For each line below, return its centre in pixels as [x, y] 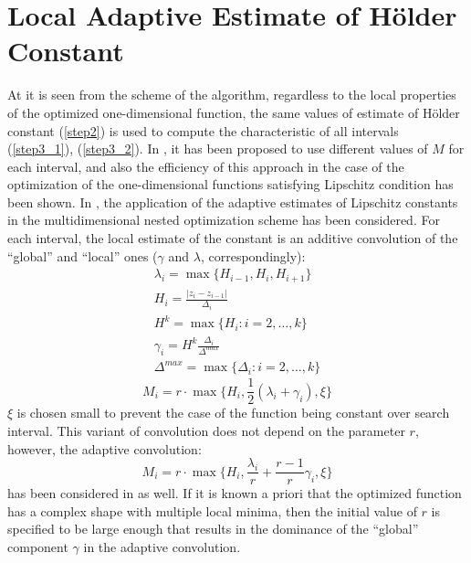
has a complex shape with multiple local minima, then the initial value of [212, 510]
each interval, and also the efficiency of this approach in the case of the [206, 166]
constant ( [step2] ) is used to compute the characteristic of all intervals [203, 130]
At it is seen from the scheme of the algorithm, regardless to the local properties [232, 95]
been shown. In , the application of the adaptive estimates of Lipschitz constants [233, 202]
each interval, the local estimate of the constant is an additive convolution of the [233, 238]
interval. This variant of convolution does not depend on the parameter [206, 431]
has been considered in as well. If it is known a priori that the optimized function [235, 493]
